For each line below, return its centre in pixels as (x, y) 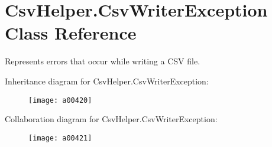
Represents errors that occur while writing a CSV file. (103, 61)
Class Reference (71, 33)
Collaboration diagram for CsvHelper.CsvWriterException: (111, 119)
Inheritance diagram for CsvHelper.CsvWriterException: (107, 81)
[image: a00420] (60, 100)
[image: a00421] (60, 138)
